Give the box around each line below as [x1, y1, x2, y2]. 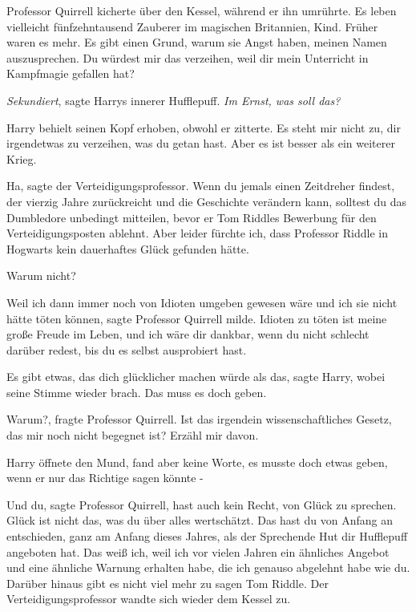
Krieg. [6, 150, 37, 167]
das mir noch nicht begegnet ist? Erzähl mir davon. [6, 427, 259, 444]
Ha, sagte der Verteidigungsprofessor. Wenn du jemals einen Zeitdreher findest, [6, 177, 395, 194]
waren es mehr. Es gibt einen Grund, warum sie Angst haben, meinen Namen [6, 34, 387, 51]
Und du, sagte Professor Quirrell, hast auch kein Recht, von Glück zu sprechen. [6, 496, 397, 513]
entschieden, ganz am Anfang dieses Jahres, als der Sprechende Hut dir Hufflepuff [6, 528, 408, 545]
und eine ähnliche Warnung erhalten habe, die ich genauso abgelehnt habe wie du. [6, 559, 410, 576]
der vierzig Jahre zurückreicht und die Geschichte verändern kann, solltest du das [6, 193, 407, 209]
